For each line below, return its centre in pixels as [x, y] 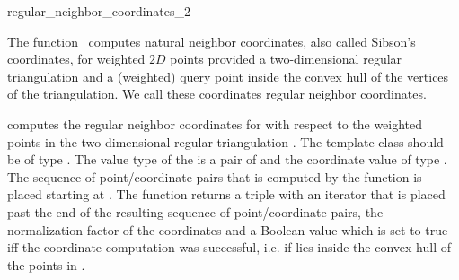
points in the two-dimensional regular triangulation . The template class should [225, 141]
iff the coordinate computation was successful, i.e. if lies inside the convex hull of [229, 247]
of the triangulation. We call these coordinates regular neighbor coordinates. [217, 94]
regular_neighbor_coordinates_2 [99, 11]
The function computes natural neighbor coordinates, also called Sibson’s [212, 41]
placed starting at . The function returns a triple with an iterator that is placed [226, 194]
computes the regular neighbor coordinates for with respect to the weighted [215, 123]
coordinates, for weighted [76, 59]
